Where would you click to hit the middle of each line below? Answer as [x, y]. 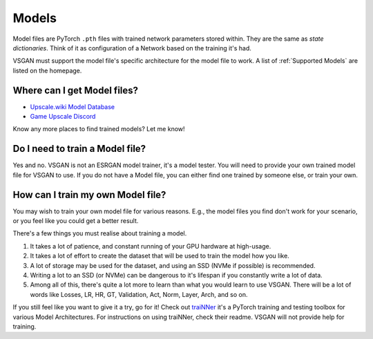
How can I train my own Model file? [89, 194]
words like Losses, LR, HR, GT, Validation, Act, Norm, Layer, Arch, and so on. [139, 294]
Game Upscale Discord [63, 117]
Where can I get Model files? [75, 90]
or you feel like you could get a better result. [76, 221]
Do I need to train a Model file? [79, 149]
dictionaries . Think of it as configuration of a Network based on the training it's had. [132, 48]
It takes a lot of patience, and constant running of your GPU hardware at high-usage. [151, 246]
